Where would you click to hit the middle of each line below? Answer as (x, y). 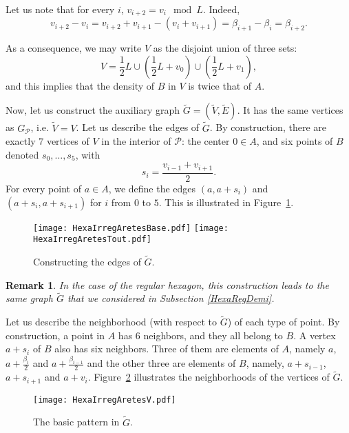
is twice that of (220, 85)
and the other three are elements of (161, 363)
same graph (29, 298)
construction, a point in (55, 335)
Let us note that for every (60, 9)
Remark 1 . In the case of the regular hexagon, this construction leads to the (167, 284)
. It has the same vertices (290, 110)
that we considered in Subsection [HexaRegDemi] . (171, 298)
